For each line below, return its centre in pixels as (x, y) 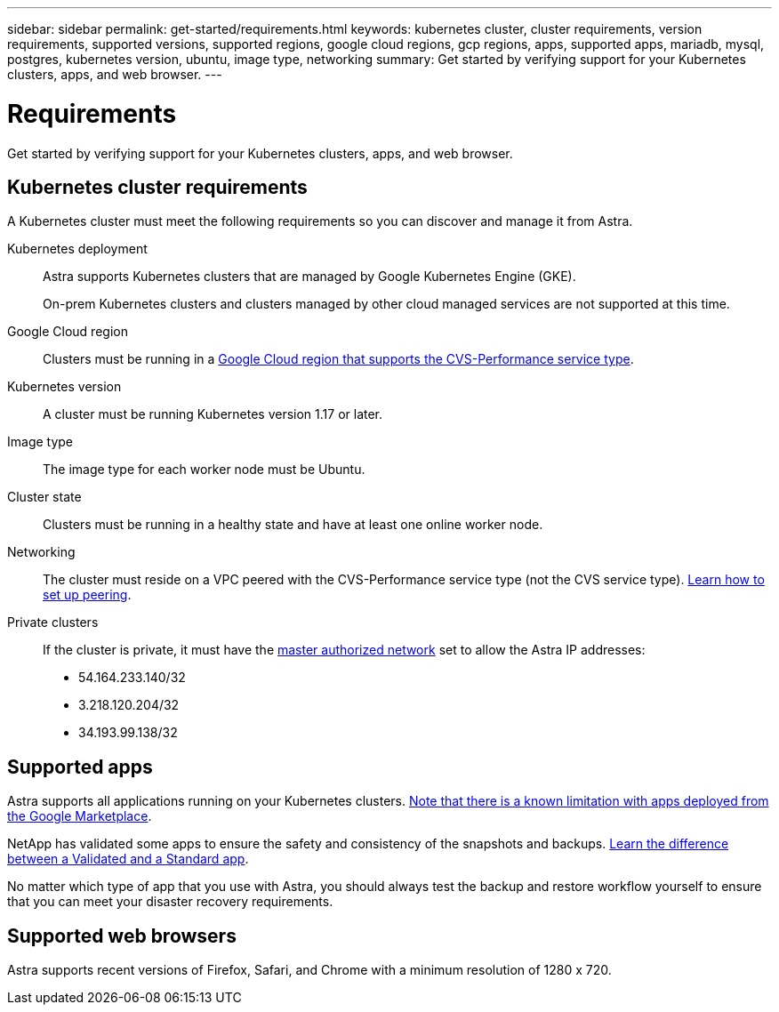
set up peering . (87, 595)
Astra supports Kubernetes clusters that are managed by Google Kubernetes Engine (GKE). (309, 277)
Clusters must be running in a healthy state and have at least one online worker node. (293, 525)
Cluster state (44, 497)
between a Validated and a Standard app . (128, 859)
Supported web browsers (122, 936)
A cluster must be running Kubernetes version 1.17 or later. (213, 414)
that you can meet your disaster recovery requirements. (170, 902)
